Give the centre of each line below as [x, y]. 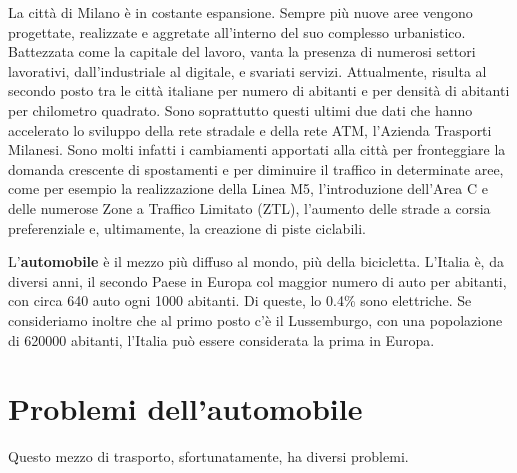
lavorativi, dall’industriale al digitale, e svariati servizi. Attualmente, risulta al [247, 70]
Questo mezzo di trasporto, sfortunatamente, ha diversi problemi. [208, 456]
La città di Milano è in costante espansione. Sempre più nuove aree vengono [240, 12]
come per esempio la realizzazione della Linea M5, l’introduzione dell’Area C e [248, 188]
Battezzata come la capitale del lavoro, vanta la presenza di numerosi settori [242, 51]
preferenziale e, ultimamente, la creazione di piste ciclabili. [187, 227]
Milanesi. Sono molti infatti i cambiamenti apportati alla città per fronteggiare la [257, 149]
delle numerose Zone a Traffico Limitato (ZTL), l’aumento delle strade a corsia [249, 207]
